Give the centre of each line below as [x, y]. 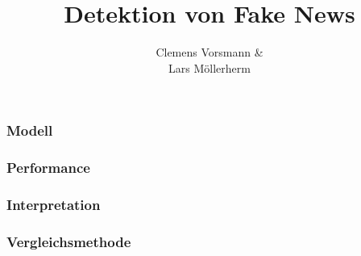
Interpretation [54, 204]
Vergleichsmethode [69, 241]
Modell [30, 130]
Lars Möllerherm [210, 67]
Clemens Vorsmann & [210, 52]
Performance [48, 168]
